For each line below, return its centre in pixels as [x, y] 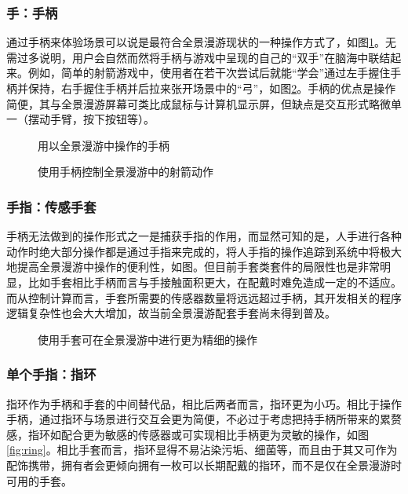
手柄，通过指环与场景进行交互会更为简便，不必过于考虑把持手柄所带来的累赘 [204, 419]
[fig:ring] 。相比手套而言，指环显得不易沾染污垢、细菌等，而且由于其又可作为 [202, 450]
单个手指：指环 [51, 374]
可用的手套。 [39, 480]
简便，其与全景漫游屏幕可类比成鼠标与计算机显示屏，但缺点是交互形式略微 [199, 103]
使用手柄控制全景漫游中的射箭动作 [126, 172]
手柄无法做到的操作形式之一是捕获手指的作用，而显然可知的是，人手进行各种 [204, 236]
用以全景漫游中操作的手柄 [104, 145]
